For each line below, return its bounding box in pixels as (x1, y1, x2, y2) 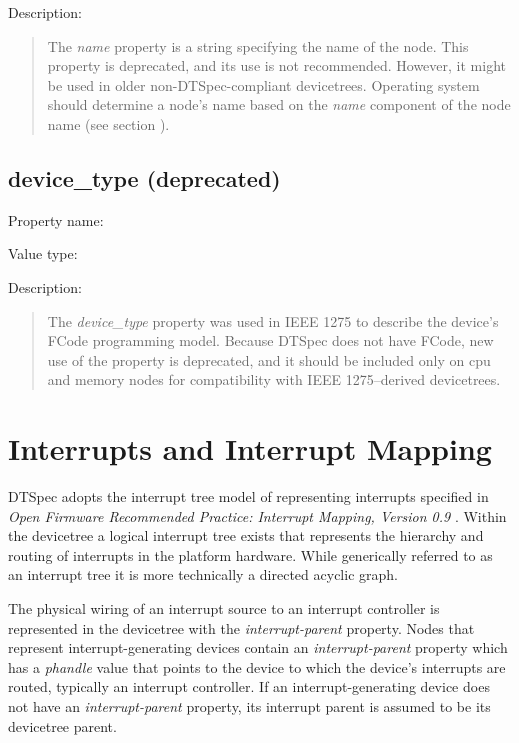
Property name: (8, 209, 104, 230)
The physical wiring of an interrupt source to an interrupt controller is (8, 598, 440, 619)
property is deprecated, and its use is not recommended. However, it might (47, 55, 506, 76)
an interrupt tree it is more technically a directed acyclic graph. (8, 564, 398, 585)
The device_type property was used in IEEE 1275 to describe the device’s (47, 310, 499, 331)
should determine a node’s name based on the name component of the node (47, 94, 511, 115)
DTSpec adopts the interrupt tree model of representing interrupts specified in (8, 486, 489, 507)
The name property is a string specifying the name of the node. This (47, 35, 469, 56)
